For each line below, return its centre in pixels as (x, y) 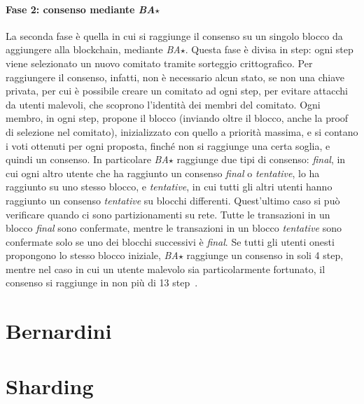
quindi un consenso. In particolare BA (87, 159)
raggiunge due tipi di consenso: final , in (261, 159)
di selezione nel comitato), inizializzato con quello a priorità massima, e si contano (182, 131)
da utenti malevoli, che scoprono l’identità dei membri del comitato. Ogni (163, 104)
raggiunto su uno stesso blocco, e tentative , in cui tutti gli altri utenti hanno (169, 187)
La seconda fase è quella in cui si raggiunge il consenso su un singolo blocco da (174, 35)
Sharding (50, 385)
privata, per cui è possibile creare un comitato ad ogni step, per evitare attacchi (177, 91)
